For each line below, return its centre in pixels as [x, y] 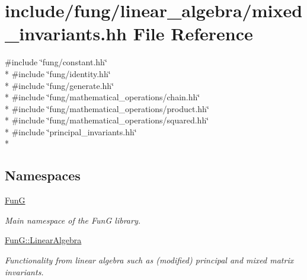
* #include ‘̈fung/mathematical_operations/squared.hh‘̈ [107, 120]
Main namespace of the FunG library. [73, 220]
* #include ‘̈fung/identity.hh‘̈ [58, 73]
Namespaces [43, 175]
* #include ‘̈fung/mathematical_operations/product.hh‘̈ [107, 108]
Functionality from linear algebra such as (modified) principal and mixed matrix [149, 260]
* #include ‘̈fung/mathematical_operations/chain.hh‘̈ [103, 97]
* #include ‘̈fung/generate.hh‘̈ [60, 85]
